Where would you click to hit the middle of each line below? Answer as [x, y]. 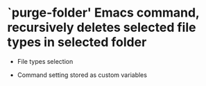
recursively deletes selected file [102, 27]
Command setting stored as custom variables [82, 75]
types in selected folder [77, 42]
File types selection [45, 61]
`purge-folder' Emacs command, [103, 13]
